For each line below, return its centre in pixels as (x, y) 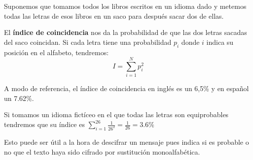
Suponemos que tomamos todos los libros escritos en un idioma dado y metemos (125, 6)
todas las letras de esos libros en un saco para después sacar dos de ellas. (114, 16)
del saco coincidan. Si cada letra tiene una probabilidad (88, 42)
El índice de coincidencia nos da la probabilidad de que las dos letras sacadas (126, 32)
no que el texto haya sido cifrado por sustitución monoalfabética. (102, 151)
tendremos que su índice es (44, 124)
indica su (220, 42)
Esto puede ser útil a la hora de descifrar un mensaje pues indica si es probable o (126, 142)
